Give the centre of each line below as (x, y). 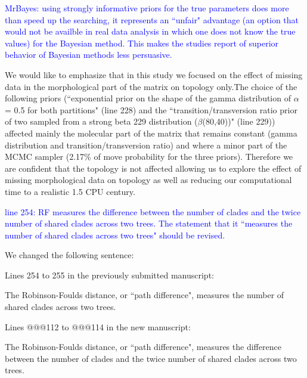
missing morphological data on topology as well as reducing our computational (148, 180)
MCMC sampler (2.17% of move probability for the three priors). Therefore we (149, 157)
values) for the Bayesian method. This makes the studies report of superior (142, 43)
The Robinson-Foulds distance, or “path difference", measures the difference (143, 347)
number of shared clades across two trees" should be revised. (115, 235)
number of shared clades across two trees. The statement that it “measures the (149, 223)
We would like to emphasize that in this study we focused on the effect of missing (154, 74)
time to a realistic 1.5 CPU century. (70, 191)
